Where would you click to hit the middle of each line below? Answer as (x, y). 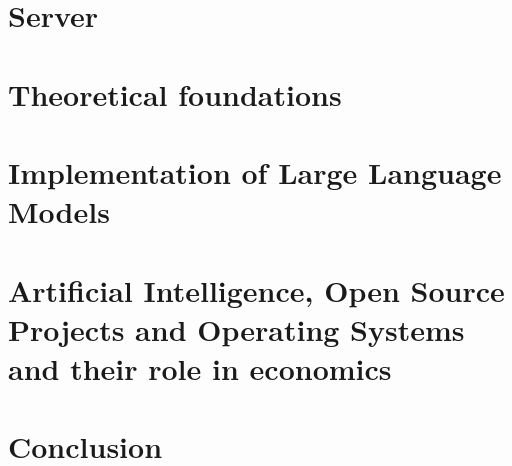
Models (59, 211)
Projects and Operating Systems (236, 328)
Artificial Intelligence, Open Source (256, 289)
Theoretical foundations (175, 93)
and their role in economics (200, 367)
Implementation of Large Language (255, 171)
